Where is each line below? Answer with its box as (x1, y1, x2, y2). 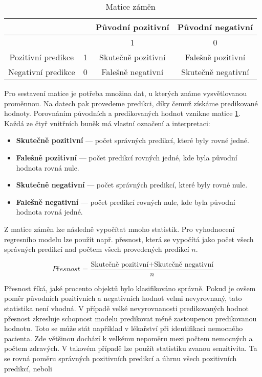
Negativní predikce (8, 66, 75, 78)
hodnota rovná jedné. (16, 206, 83, 217)
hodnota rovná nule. (16, 162, 79, 173)
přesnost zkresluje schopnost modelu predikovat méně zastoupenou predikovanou (4, 313, 257, 323)
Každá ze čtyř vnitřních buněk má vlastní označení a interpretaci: (4, 117, 210, 128)
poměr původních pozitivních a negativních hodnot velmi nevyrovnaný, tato (4, 293, 242, 303)
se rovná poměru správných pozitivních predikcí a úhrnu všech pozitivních (4, 352, 237, 363)
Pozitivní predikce (9, 51, 74, 63)
